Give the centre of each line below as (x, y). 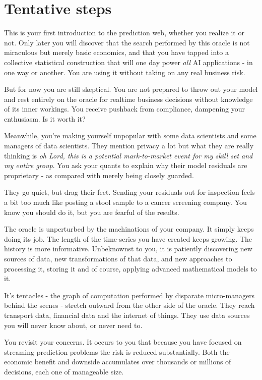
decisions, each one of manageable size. (64, 371)
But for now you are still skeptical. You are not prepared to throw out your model (131, 89)
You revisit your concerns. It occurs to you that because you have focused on (123, 342)
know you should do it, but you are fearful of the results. (92, 212)
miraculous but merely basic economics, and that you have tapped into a (116, 52)
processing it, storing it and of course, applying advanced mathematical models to (130, 268)
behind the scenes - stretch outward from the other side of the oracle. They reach (129, 305)
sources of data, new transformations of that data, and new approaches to (118, 258)
